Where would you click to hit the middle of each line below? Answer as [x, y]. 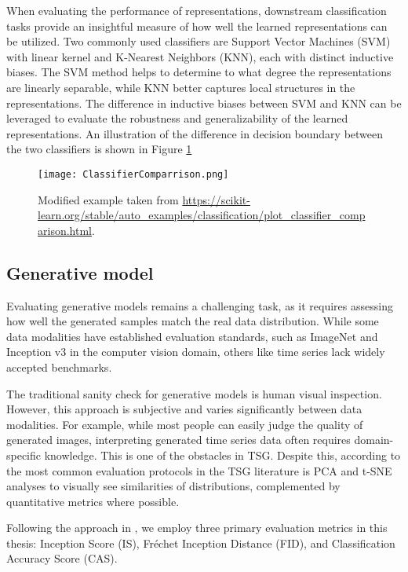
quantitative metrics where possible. [93, 501]
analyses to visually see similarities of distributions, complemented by [173, 486]
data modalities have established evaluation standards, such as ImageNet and [192, 336]
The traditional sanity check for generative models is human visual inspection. [194, 393]
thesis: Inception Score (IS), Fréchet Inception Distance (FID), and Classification [201, 543]
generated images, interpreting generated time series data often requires [178, 440]
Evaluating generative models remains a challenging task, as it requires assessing [200, 305]
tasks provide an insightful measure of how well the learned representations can [197, 26]
